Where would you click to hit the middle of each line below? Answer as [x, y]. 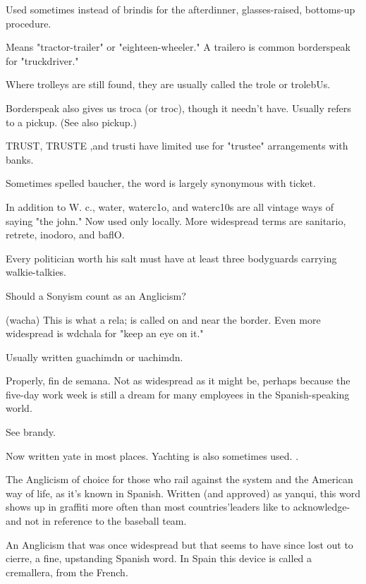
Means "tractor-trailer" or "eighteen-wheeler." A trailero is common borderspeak [178, 47]
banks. [20, 159]
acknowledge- [322, 507]
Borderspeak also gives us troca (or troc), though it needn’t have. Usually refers [178, 108]
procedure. [29, 23]
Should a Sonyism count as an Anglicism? [96, 295]
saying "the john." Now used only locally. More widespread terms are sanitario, [176, 220]
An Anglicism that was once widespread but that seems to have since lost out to [179, 544]
